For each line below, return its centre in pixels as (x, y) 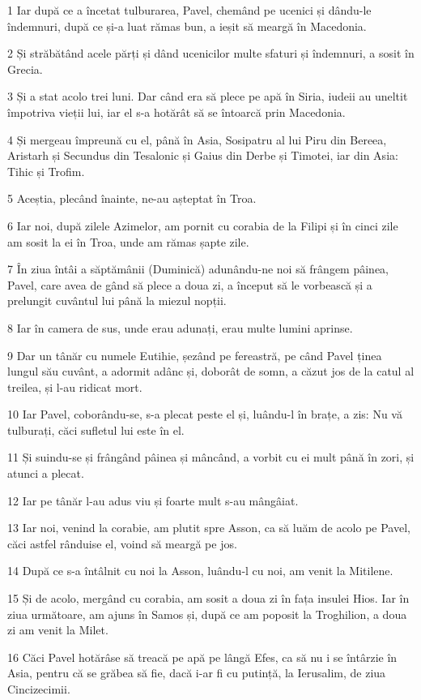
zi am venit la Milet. (58, 630)
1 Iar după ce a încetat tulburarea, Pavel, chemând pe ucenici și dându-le (189, 10)
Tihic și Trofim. (46, 171)
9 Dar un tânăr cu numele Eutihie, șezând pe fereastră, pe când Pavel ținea (195, 355)
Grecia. (25, 69)
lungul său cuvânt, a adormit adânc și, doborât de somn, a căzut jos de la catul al (211, 371)
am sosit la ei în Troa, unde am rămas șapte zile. (128, 241)
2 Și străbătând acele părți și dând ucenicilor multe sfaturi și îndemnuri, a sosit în (211, 53)
